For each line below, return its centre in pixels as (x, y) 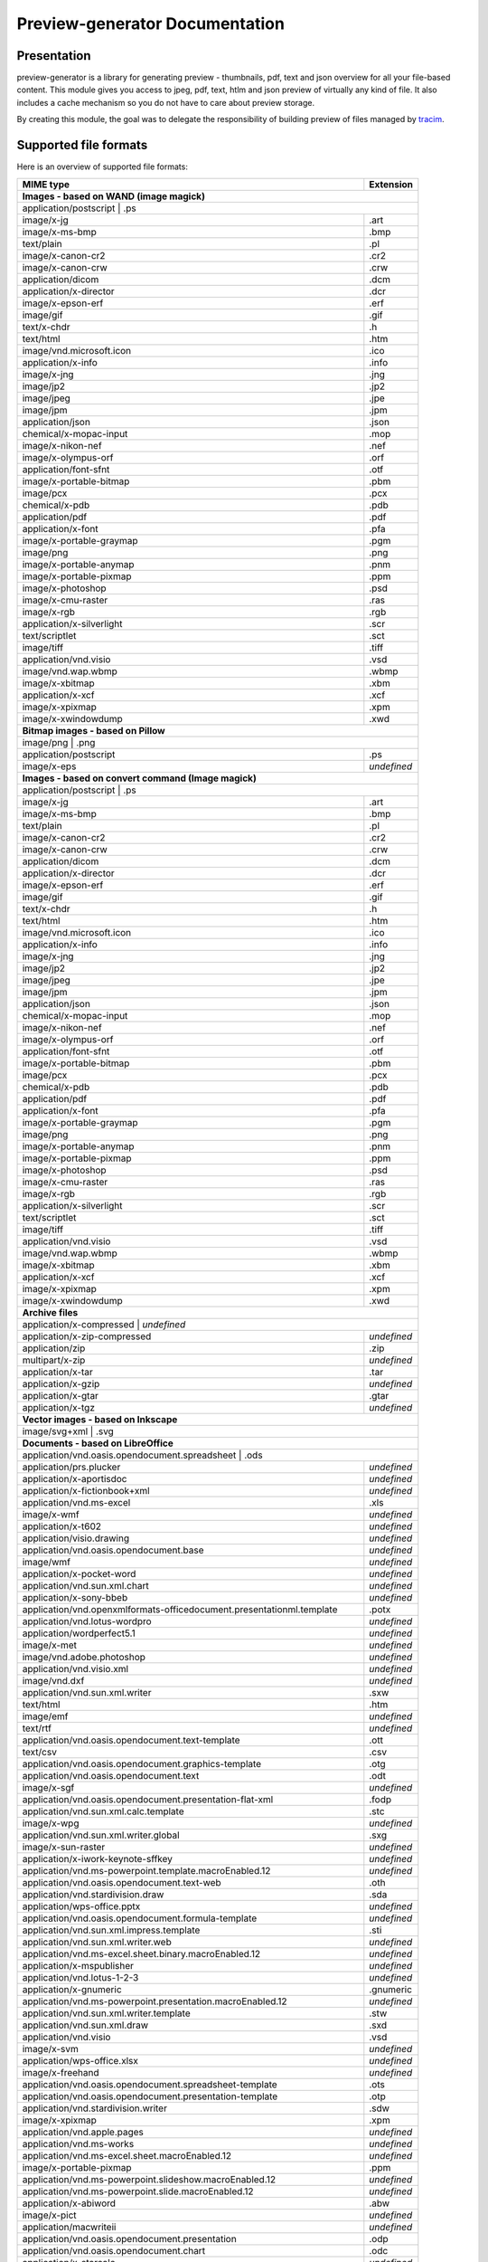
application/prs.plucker (71, 1467)
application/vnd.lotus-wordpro (87, 1621)
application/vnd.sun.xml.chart (85, 1585)
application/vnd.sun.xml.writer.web (97, 1942)
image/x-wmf (51, 1514)
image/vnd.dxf (53, 1680)
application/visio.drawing (76, 1538)
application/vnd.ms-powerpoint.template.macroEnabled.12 (146, 1870)
